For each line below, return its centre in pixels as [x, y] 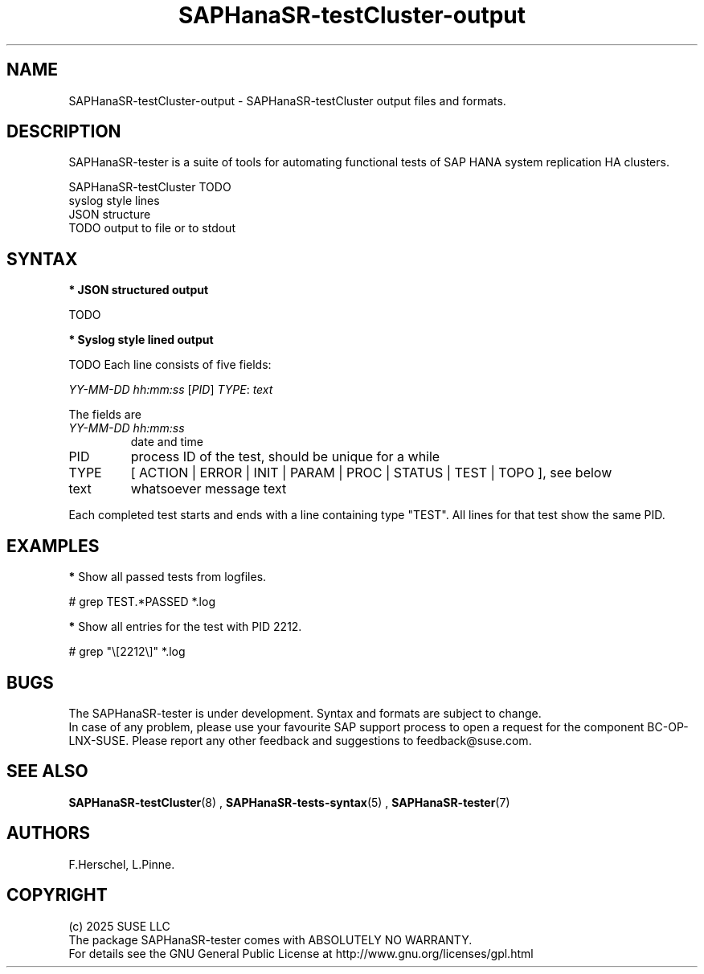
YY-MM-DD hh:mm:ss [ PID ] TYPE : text [171, 390]
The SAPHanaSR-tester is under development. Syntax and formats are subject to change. [305, 713]
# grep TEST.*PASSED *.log [142, 602]
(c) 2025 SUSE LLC [119, 926]
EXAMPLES [53, 546]
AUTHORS [49, 833]
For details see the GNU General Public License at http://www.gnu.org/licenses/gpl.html [301, 953]
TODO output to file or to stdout [152, 228]
